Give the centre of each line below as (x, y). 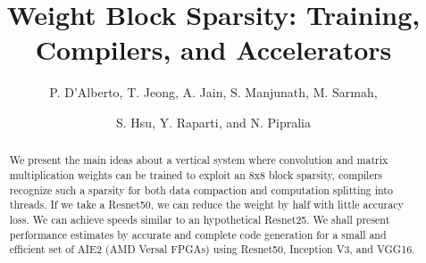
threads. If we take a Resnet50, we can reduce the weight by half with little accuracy (206, 205)
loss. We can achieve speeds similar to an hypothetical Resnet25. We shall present (200, 219)
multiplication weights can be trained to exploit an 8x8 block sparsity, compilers (196, 174)
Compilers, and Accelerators (213, 49)
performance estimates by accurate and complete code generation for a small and (198, 234)
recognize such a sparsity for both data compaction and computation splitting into (201, 189)
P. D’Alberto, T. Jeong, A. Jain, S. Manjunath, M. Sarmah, (213, 92)
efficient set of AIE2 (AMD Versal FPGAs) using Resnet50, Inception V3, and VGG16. (212, 249)
